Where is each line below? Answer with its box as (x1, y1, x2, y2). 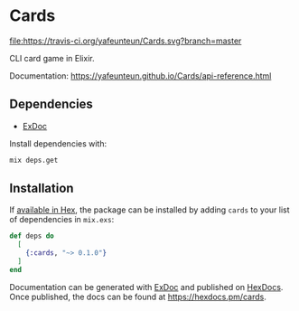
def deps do (9, 231, 54, 240)
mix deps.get (9, 155, 59, 165)
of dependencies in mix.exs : (9, 214, 115, 225)
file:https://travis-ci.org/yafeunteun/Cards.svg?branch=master (9, 35, 242, 46)
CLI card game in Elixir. (9, 52, 95, 63)
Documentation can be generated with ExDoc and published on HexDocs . (9, 281, 284, 292)
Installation (9, 181, 74, 196)
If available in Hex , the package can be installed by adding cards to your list (9, 204, 291, 215)
